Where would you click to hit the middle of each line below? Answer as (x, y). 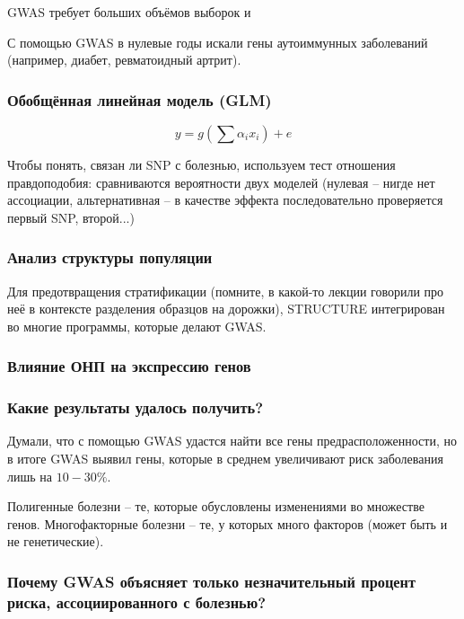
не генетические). (56, 541)
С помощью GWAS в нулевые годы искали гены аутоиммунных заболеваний (218, 42)
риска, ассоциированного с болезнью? (137, 601)
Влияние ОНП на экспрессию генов (129, 366)
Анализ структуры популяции (110, 257)
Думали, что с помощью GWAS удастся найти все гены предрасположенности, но (232, 441)
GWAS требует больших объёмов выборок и (129, 12)
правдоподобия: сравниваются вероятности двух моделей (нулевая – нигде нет (221, 182)
